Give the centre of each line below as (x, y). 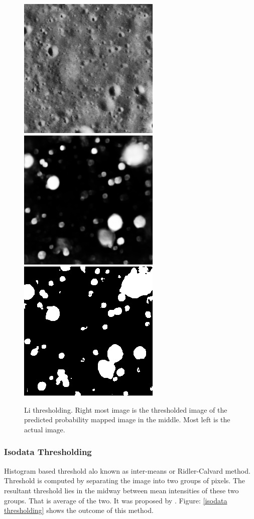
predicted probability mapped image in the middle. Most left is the (127, 419)
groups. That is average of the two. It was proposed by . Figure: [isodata (116, 500)
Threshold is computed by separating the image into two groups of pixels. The (124, 480)
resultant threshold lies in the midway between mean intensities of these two (121, 490)
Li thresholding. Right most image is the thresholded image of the (126, 409)
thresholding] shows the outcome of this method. (79, 510)
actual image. (45, 429)
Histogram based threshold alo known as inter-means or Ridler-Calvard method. (127, 470)
